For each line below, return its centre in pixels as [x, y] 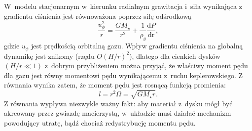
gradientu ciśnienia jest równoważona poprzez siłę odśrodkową [98, 16]
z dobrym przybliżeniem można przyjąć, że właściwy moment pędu [146, 65]
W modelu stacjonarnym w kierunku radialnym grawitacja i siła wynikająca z [123, 6]
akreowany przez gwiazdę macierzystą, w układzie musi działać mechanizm [118, 113]
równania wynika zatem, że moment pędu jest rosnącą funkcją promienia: [115, 85]
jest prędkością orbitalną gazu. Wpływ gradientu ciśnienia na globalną [137, 46]
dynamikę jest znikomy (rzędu [49, 56]
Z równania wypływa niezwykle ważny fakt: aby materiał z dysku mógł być [118, 103]
